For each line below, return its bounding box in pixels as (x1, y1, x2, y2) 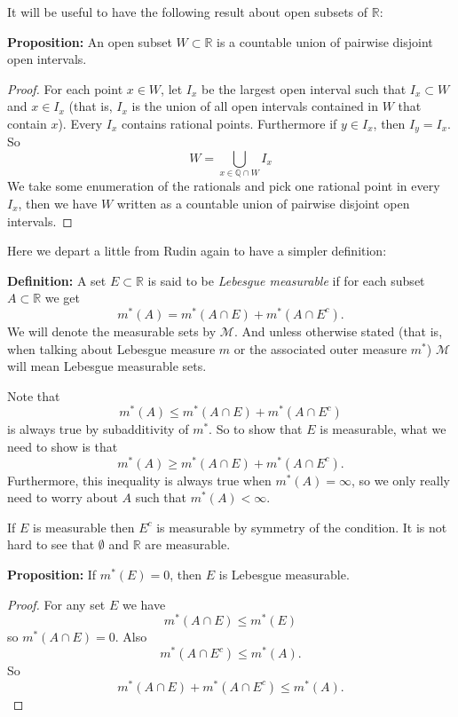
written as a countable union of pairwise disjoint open (116, 193, 410, 212)
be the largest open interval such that (201, 79, 407, 98)
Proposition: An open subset (7, 32, 172, 51)
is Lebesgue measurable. (218, 565, 350, 584)
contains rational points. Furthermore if (121, 114, 337, 132)
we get (44, 288, 81, 307)
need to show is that (7, 437, 118, 456)
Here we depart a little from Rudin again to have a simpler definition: (7, 241, 387, 260)
